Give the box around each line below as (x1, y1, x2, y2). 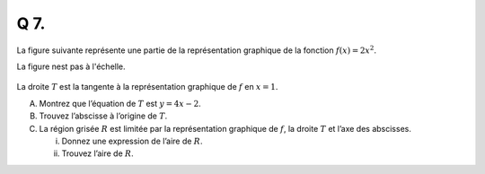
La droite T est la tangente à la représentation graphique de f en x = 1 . (16, 82, 278, 92)
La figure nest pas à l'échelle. (16, 61, 126, 72)
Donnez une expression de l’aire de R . (61, 135, 203, 146)
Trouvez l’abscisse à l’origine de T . (39, 110, 168, 121)
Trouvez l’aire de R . (61, 148, 134, 159)
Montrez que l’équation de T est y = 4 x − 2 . (39, 98, 201, 109)
